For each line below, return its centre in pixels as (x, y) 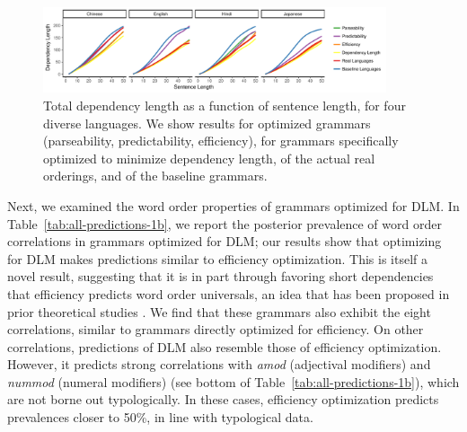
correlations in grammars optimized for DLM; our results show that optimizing (225, 241)
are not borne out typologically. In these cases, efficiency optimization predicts (223, 399)
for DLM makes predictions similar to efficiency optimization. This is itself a (217, 258)
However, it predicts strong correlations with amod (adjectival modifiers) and (219, 364)
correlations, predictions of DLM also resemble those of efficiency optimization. (225, 346)
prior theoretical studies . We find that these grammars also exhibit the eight (219, 311)
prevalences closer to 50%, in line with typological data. (160, 417)
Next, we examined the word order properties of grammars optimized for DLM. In (233, 205)
